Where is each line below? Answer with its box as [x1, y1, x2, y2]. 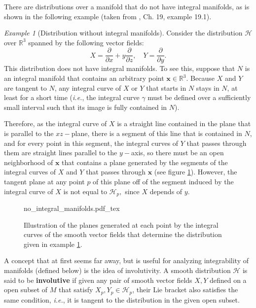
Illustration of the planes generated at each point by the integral [24, 219, 219, 230]
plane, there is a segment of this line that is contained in [71, 128, 242, 138]
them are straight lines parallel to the [4, 147, 117, 158]
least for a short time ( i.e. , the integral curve [4, 92, 140, 103]
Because [190, 73, 215, 83]
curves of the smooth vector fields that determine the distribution [24, 229, 222, 240]
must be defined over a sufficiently [147, 92, 251, 103]
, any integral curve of [54, 82, 121, 93]
